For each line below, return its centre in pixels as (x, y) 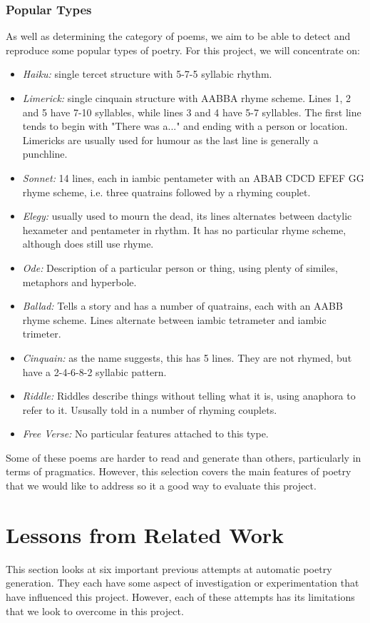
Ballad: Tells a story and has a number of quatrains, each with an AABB (183, 306)
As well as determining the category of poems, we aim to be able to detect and (178, 36)
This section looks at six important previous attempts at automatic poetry (169, 568)
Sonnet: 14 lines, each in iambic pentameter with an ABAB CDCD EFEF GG (193, 177)
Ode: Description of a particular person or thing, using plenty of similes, (180, 267)
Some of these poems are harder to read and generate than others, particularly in (184, 457)
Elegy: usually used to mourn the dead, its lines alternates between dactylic (187, 216)
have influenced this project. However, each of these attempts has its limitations (180, 596)
